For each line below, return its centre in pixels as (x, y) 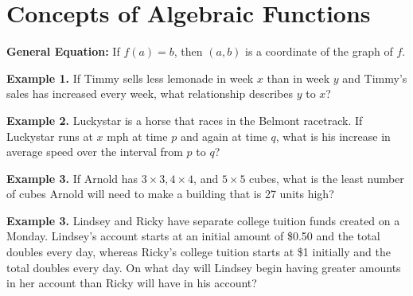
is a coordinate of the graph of (319, 51)
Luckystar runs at (50, 136)
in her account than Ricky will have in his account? (132, 283)
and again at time (224, 136)
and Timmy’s (375, 78)
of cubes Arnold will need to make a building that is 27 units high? (170, 194)
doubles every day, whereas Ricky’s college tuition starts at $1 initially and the (199, 252)
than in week (298, 78)
